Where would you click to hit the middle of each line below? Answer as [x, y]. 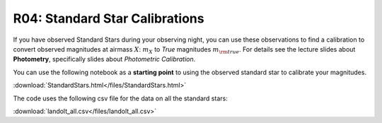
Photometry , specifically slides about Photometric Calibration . [104, 59]
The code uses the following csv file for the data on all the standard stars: [120, 98]
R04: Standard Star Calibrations [109, 18]
